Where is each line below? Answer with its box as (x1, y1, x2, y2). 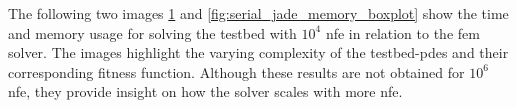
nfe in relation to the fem (325, 22, 480, 43)
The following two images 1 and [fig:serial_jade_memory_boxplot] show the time (8, 3, 509, 23)
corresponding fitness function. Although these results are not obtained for (8, 61, 465, 82)
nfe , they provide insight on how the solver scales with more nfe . (8, 81, 403, 102)
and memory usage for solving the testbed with (8, 22, 297, 43)
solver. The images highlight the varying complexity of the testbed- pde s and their (8, 42, 509, 63)
